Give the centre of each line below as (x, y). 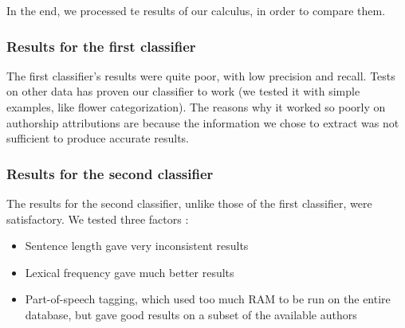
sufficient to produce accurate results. (98, 138)
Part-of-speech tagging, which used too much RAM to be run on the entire (208, 299)
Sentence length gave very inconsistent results (137, 246)
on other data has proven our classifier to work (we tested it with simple (183, 91)
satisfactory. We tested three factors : (98, 219)
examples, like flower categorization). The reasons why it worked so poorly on (196, 107)
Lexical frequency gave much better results (130, 272)
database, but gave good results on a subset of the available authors (191, 314)
